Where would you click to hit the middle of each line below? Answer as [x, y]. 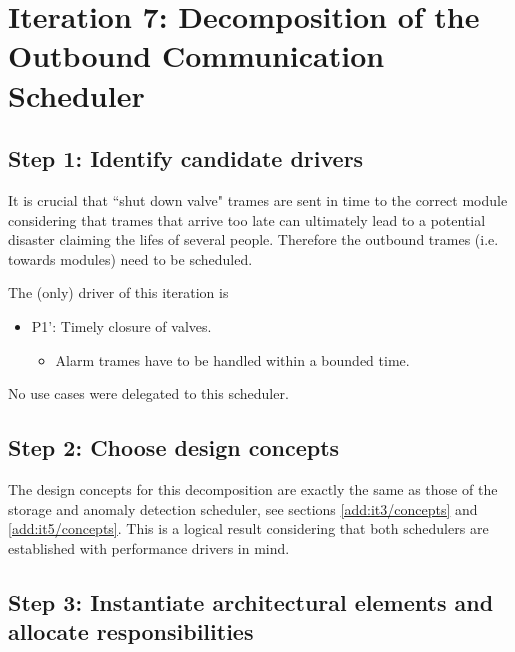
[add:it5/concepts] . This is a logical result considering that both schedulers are [248, 528]
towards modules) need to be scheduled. [130, 258]
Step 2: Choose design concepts [174, 447]
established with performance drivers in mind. [149, 547]
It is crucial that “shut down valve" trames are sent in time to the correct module [258, 199]
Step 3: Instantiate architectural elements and [251, 601]
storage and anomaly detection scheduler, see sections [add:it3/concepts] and [243, 508]
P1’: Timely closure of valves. [121, 325]
